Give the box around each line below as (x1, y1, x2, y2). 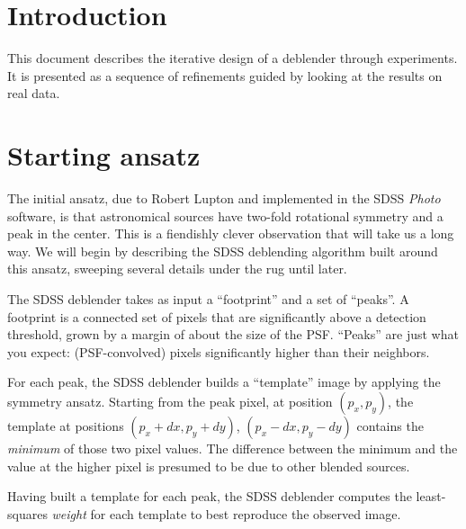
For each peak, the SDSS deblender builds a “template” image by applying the (7, 372, 441, 391)
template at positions (7, 416, 124, 435)
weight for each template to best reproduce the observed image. (51, 504, 401, 523)
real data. (7, 84, 60, 103)
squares (7, 504, 48, 523)
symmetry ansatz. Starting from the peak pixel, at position (7, 391, 333, 410)
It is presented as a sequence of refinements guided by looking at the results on (7, 66, 443, 85)
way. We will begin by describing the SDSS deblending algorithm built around (7, 241, 438, 260)
